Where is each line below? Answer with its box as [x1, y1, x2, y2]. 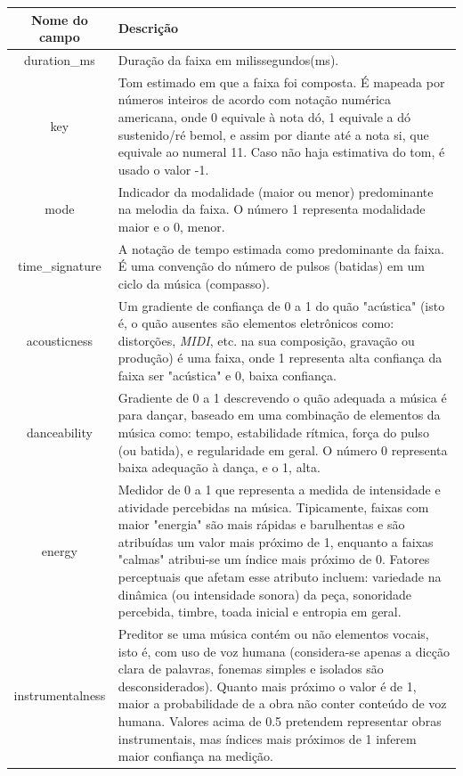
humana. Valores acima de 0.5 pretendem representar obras [118, 712, 442, 731]
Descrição [118, 19, 179, 37]
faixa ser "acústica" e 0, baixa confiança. [118, 366, 337, 385]
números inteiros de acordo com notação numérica [118, 90, 392, 109]
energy [41, 541, 77, 560]
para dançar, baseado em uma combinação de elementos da [118, 405, 441, 424]
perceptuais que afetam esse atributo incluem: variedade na [118, 568, 442, 586]
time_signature [17, 257, 102, 275]
